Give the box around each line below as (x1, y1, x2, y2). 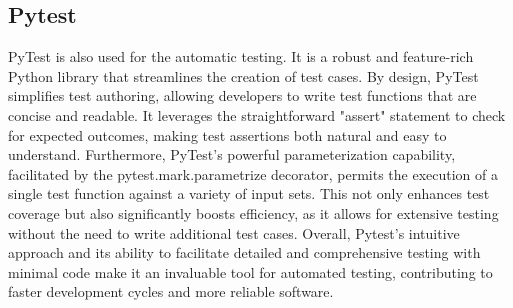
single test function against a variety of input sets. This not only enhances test (8, 183, 490, 204)
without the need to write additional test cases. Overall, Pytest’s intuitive (8, 222, 460, 243)
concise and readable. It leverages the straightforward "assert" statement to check (8, 104, 506, 125)
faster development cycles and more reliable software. (8, 281, 334, 302)
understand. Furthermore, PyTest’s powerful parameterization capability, (8, 144, 456, 165)
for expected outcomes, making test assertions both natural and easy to (8, 124, 447, 145)
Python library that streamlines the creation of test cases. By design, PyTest (8, 65, 479, 86)
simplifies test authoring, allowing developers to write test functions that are (8, 85, 477, 106)
